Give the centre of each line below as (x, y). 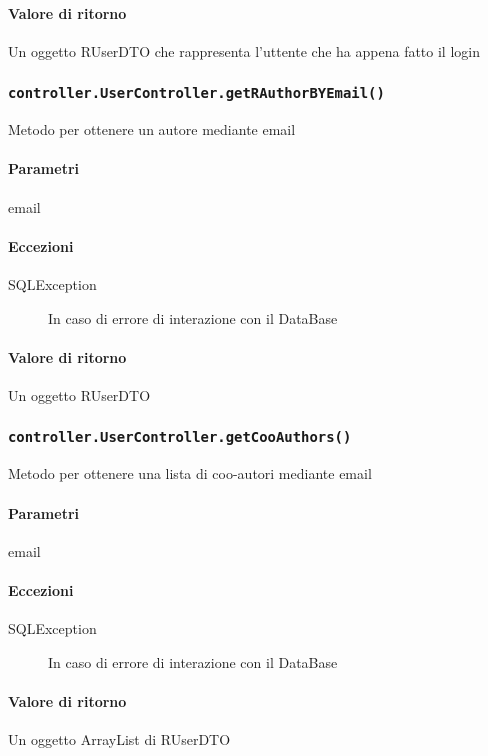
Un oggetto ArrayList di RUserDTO (119, 739)
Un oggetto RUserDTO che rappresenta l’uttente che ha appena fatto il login (244, 50)
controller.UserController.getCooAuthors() (180, 437)
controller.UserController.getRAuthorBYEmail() (196, 93)
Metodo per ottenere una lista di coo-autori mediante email (190, 473)
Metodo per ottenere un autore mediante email (152, 129)
